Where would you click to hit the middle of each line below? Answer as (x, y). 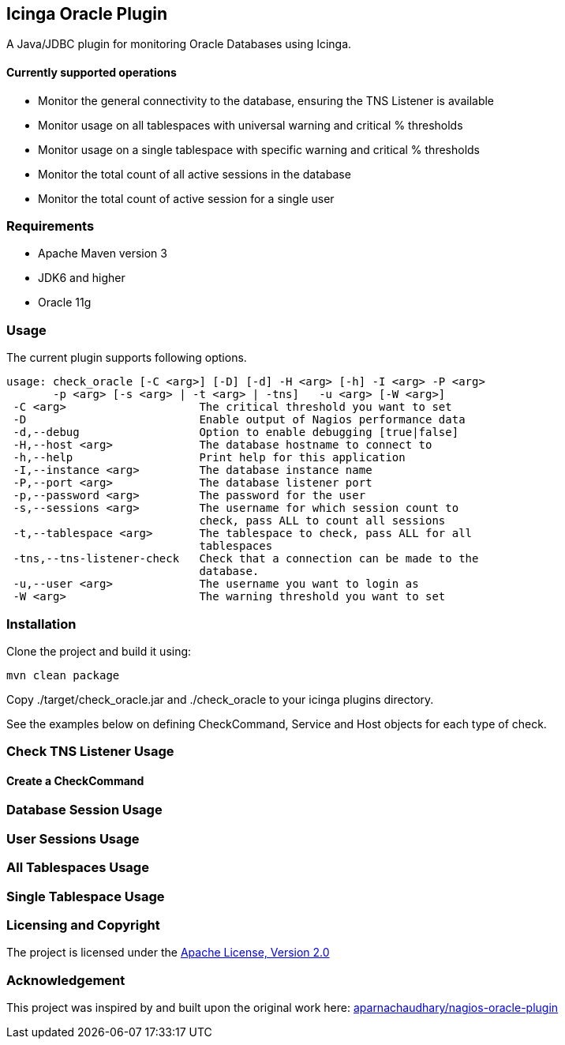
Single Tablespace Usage (86, 896)
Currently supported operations (92, 73)
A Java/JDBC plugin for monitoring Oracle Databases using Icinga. (179, 44)
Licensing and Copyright (83, 925)
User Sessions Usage (73, 838)
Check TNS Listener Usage (90, 752)
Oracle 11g (65, 303)
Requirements (51, 226)
